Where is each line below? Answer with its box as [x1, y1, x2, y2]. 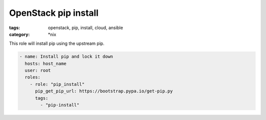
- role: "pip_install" [30, 81, 85, 87]
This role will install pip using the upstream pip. [9, 40, 104, 46]
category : [9, 31, 30, 37]
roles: [25, 75, 41, 80]
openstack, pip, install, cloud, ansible [48, 25, 123, 31]
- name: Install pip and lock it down [19, 54, 113, 59]
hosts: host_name [25, 61, 66, 66]
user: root [25, 68, 51, 74]
